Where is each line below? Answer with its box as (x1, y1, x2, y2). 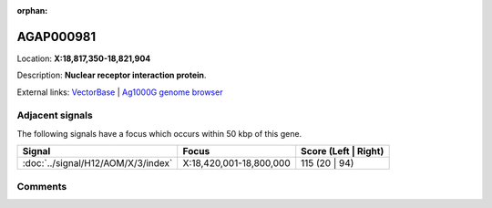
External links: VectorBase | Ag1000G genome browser (16, 87, 223, 98)
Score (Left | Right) (301, 145, 384, 158)
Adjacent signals (16, 109, 93, 122)
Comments (16, 180, 67, 192)
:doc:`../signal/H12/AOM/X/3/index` (22, 157, 173, 170)
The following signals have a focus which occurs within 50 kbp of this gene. (16, 128, 302, 139)
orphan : (16, 5, 48, 16)
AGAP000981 (16, 28, 97, 45)
